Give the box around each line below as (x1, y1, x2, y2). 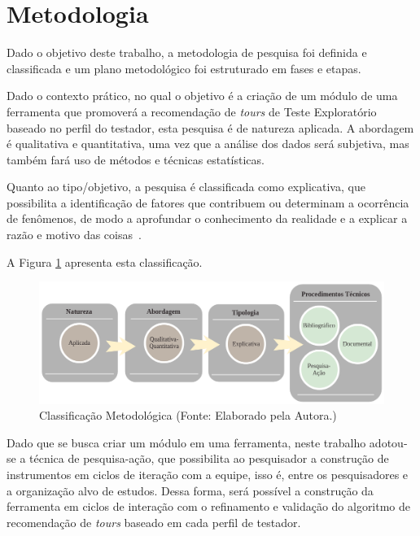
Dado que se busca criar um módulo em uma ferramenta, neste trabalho (7, 434, 366, 451)
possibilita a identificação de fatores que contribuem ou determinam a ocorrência (7, 194, 409, 211)
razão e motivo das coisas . (7, 226, 142, 243)
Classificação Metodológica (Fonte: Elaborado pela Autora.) (39, 407, 337, 424)
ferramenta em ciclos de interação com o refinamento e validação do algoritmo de (7, 498, 411, 515)
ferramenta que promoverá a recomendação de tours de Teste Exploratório (7, 102, 377, 120)
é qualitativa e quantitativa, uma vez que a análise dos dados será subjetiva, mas (7, 135, 409, 152)
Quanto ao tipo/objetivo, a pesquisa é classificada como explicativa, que (7, 178, 365, 195)
